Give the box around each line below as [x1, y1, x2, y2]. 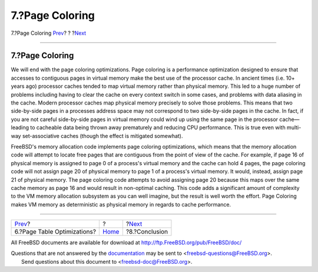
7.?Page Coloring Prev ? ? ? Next [11, 30, 87, 37]
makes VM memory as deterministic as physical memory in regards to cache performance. [11, 201, 231, 208]
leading [11, 124, 29, 131]
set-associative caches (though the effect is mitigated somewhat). [22, 132, 183, 139]
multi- [286, 124, 302, 131]
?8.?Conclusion [125, 228, 168, 236]
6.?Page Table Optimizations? [14, 228, 97, 236]
